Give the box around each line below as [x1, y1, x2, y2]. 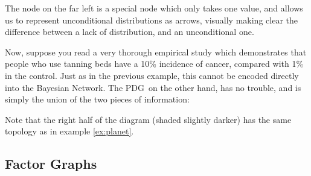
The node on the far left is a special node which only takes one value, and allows [5, 2, 303, 14]
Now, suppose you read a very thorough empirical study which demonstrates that [5, 45, 307, 58]
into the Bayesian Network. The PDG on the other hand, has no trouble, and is [5, 81, 301, 93]
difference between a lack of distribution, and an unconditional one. [5, 25, 254, 38]
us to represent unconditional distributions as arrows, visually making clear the [5, 13, 298, 26]
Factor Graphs [5, 154, 97, 173]
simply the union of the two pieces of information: [5, 93, 190, 105]
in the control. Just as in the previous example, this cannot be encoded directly [5, 69, 299, 81]
